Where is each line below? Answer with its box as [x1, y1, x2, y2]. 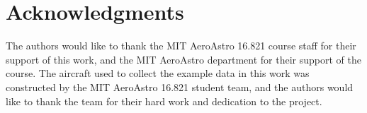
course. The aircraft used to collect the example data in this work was [6, 66, 310, 81]
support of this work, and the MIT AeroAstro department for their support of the [6, 52, 361, 66]
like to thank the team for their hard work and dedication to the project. [6, 93, 322, 108]
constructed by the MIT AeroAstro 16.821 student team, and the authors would [6, 79, 354, 94]
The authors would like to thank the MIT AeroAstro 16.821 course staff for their [6, 38, 356, 53]
